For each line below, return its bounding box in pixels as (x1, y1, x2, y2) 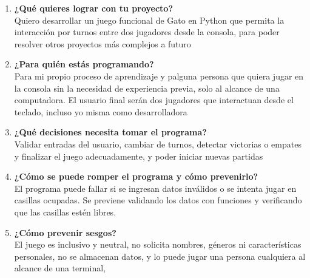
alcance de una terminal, (14, 262, 106, 274)
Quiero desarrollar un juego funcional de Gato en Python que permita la (14, 13, 285, 26)
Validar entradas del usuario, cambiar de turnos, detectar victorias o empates (14, 137, 302, 150)
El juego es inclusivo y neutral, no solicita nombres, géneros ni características (14, 238, 302, 251)
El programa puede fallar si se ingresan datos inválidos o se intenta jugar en (14, 181, 297, 194)
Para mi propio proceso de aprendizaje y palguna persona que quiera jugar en (14, 69, 304, 82)
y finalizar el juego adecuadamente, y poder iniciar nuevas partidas (14, 149, 263, 162)
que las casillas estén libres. (14, 205, 116, 218)
